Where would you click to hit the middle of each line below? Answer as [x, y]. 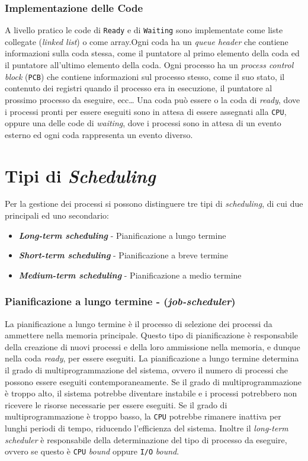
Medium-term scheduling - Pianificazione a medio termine [130, 275]
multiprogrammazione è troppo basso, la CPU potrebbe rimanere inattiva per [143, 416]
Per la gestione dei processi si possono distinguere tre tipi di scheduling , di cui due [154, 204]
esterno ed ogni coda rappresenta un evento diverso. [99, 134]
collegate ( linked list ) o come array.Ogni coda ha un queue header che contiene [147, 41]
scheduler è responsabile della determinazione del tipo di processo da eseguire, [146, 439]
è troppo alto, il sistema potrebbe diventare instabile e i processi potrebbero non [151, 393]
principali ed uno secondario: [57, 215]
